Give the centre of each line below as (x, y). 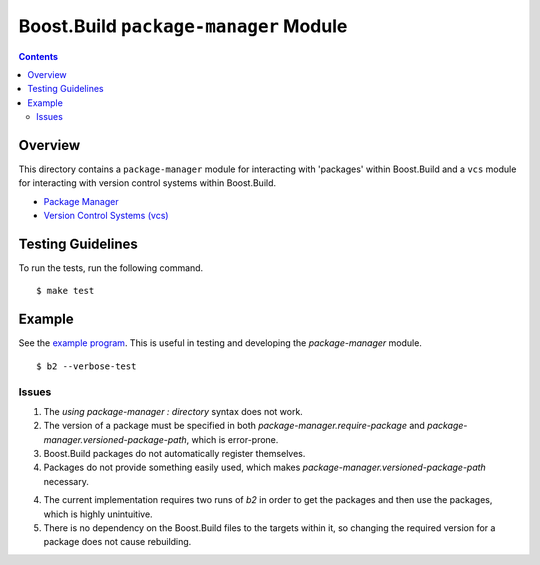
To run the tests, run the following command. (111, 268)
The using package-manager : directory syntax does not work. (173, 411)
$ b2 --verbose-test (86, 366)
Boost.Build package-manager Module (183, 26)
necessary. (66, 481)
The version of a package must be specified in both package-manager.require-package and (234, 426)
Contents (38, 56)
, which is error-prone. (232, 439)
